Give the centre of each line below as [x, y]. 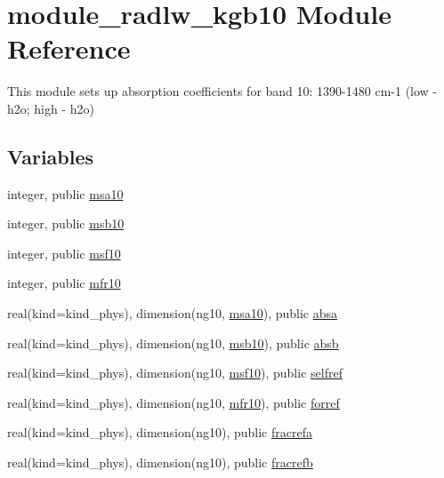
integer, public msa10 [65, 193]
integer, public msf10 [64, 253]
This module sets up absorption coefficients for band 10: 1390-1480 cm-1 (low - [222, 91]
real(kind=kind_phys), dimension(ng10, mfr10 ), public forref [174, 402]
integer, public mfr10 [64, 283]
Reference [69, 48]
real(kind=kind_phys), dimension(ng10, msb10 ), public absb [173, 343]
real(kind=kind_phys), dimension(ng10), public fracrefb [160, 462]
